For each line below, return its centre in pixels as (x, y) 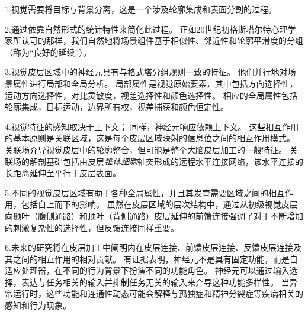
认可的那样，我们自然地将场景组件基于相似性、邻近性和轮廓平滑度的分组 (162, 40)
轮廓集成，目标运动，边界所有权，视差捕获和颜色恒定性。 (117, 107)
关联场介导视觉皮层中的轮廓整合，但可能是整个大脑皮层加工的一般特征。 (146, 149)
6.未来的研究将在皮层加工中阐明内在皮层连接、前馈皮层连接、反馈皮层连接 (149, 247)
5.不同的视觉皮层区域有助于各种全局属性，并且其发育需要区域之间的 (137, 192)
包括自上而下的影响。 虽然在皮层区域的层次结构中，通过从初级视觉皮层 (159, 204)
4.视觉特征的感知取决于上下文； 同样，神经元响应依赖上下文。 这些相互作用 (152, 126)
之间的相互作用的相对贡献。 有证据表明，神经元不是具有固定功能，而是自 (155, 259)
